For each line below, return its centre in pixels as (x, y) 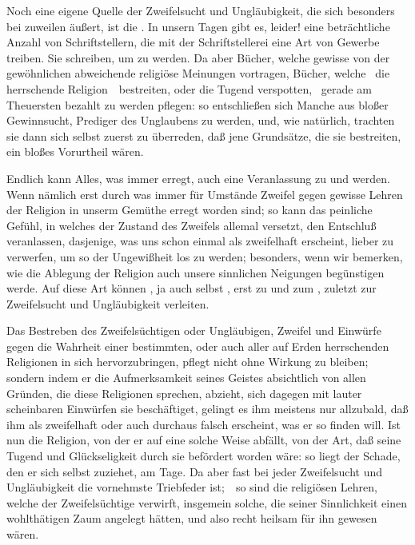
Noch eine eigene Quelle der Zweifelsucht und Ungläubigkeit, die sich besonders (201, 10)
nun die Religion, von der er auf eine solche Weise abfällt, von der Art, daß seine (204, 440)
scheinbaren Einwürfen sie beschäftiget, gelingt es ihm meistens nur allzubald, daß (207, 409)
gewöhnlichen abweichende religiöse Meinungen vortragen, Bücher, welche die (198, 73)
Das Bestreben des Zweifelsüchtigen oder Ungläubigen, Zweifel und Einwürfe (194, 330)
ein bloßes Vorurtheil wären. (75, 151)
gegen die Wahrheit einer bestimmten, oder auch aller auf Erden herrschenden (198, 346)
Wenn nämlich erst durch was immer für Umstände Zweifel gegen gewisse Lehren (205, 194)
